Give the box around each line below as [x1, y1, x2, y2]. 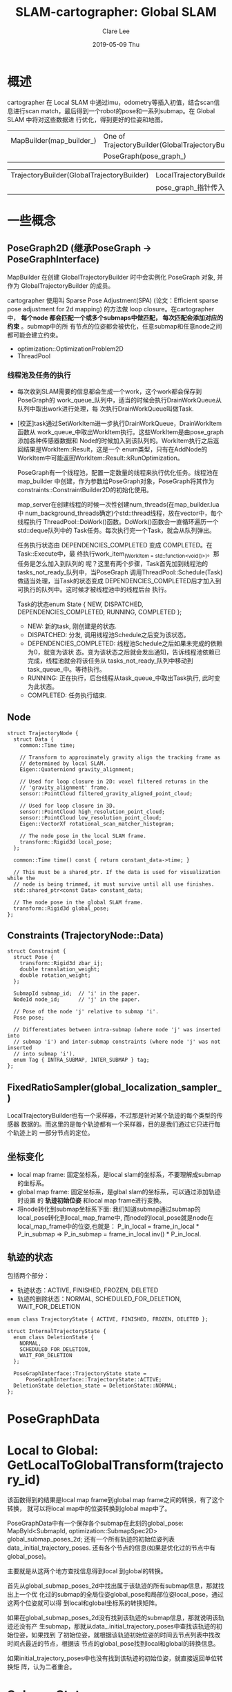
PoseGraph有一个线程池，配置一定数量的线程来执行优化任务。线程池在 [17, 468, 219, 476]
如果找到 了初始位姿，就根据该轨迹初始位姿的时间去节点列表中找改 [30, 1631, 221, 1639]
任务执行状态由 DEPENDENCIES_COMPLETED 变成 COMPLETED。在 [17, 541, 213, 549]
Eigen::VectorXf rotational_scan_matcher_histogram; [19, 820, 175, 827]
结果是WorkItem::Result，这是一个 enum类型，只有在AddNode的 [23, 445, 208, 453]
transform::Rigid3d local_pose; [19, 838, 113, 846]
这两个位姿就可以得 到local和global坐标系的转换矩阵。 [7, 1599, 161, 1607]
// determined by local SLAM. [19, 760, 107, 767]
